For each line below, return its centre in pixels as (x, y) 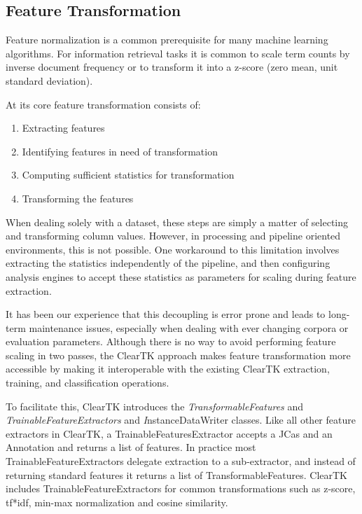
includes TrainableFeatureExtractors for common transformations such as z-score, (181, 488)
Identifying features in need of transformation (120, 151)
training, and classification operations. (88, 383)
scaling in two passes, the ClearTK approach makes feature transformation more (178, 355)
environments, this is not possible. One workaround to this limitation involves (173, 249)
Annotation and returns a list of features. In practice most (131, 447)
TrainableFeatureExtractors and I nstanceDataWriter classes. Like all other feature (181, 420)
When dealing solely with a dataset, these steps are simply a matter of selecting (177, 222)
